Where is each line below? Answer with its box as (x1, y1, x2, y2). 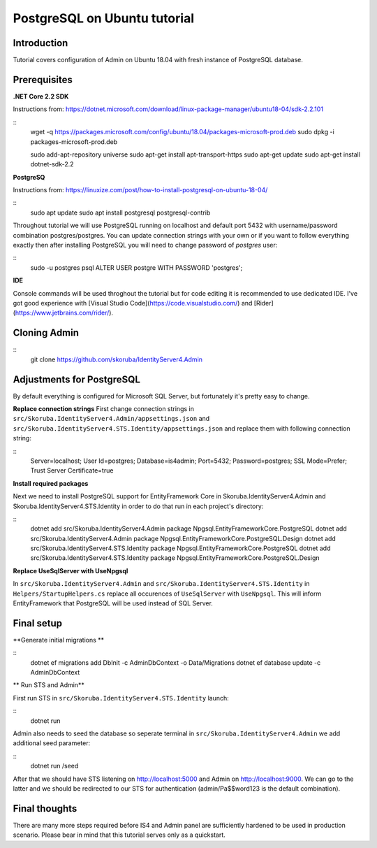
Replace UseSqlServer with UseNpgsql (13, 566, 128, 575)
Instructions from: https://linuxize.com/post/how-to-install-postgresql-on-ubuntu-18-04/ (13, 186, 268, 194)
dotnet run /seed (30, 762, 79, 770)
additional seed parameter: (13, 739, 91, 747)
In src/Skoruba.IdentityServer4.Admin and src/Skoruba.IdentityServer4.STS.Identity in (13, 580, 310, 588)
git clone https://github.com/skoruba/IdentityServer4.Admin (30, 355, 202, 364)
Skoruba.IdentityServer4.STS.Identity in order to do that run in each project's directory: (13, 502, 264, 510)
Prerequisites (13, 73, 73, 85)
